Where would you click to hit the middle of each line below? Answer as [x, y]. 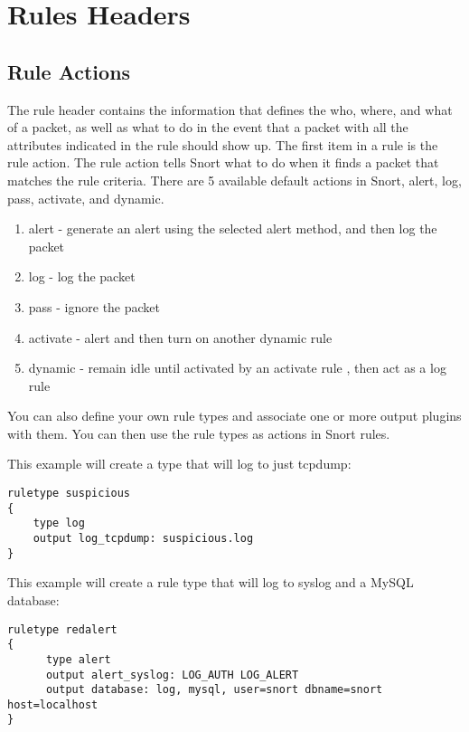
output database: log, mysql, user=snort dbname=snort [214, 690]
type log [59, 523]
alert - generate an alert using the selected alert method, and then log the [233, 228]
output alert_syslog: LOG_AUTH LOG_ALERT [172, 675]
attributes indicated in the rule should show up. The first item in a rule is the [223, 144]
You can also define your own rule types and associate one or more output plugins [234, 416]
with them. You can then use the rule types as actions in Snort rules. [199, 433]
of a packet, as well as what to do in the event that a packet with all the [208, 127]
